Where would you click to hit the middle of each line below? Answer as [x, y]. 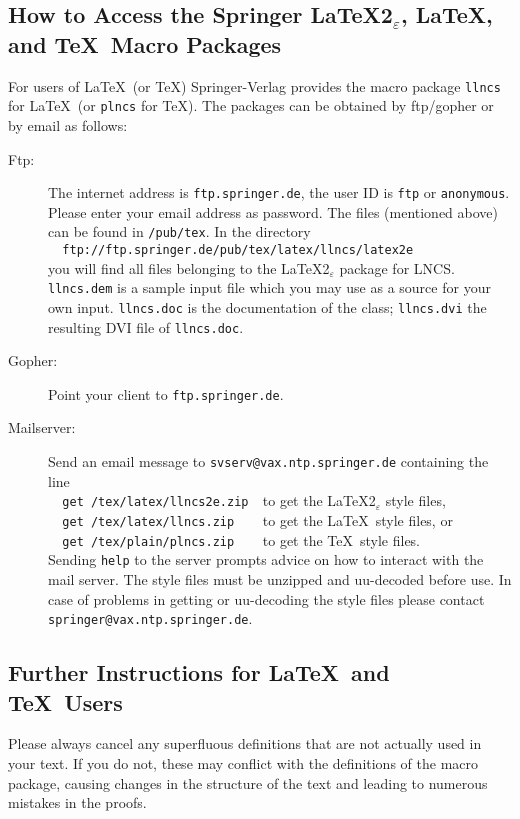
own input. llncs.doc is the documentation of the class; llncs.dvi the [267, 306]
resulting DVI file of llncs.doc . [146, 326]
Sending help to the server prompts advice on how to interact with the [266, 559]
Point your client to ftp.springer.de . [166, 393]
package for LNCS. [397, 267]
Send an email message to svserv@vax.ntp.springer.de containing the [268, 461]
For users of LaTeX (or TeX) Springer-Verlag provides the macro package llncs [254, 85]
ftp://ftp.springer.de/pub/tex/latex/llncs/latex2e [238, 250]
